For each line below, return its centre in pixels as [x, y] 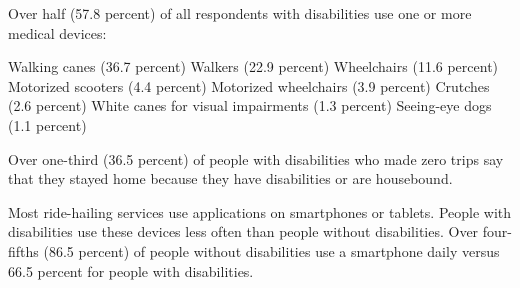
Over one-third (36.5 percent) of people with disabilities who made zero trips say [256, 158]
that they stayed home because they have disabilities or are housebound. [230, 178]
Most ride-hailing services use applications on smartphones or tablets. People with [260, 211]
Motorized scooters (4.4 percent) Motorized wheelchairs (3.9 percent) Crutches [249, 85]
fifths [23, 250]
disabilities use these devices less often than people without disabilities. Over [243, 231]
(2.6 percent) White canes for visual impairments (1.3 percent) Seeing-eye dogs [250, 105]
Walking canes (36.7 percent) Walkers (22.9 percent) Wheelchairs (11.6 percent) [253, 66]
